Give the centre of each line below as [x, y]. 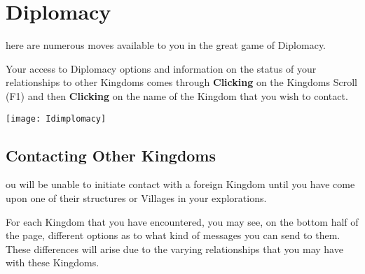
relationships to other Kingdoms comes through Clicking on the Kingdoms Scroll [181, 82]
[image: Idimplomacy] [56, 118]
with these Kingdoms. [53, 262]
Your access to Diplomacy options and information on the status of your [161, 68]
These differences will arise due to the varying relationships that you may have [174, 248]
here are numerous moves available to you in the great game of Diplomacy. [166, 45]
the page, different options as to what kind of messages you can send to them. [173, 235]
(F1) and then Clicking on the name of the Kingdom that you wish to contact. [177, 95]
